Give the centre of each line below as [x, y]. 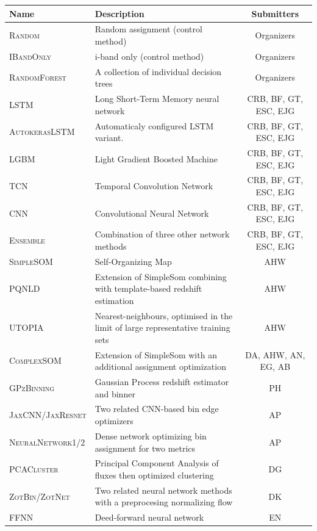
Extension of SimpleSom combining [161, 276]
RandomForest [38, 77]
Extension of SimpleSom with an [156, 354]
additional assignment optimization [160, 367]
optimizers [114, 421]
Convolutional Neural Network [152, 213]
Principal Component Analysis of [157, 463]
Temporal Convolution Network [154, 186]
